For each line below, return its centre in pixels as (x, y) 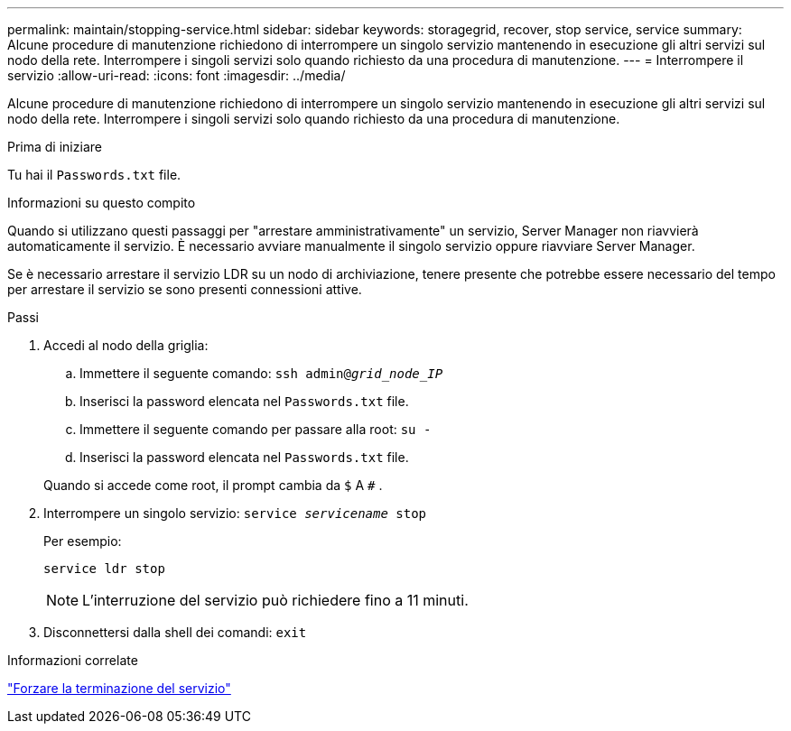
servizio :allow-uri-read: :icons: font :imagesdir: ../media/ (177, 75)
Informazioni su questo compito (102, 203)
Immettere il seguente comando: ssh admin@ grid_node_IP (261, 373)
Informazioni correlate (73, 660)
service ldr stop (104, 569)
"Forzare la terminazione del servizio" (119, 688)
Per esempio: (83, 541)
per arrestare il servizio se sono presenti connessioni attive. (185, 289)
